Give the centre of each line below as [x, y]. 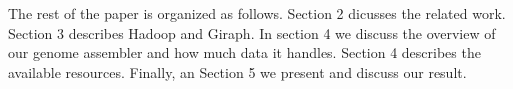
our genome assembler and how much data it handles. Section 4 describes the [244, 52]
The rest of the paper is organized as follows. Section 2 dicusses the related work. [257, 13]
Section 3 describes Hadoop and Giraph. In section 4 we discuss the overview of [252, 32]
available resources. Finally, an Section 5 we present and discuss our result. [237, 71]
